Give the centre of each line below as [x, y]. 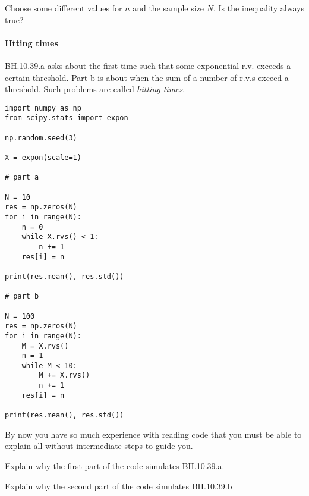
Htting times [31, 43]
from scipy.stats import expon [67, 118]
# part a [22, 178]
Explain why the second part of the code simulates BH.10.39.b [119, 486]
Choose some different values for [64, 8]
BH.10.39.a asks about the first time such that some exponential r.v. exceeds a [148, 65]
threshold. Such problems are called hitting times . [95, 89]
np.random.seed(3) [41, 138]
